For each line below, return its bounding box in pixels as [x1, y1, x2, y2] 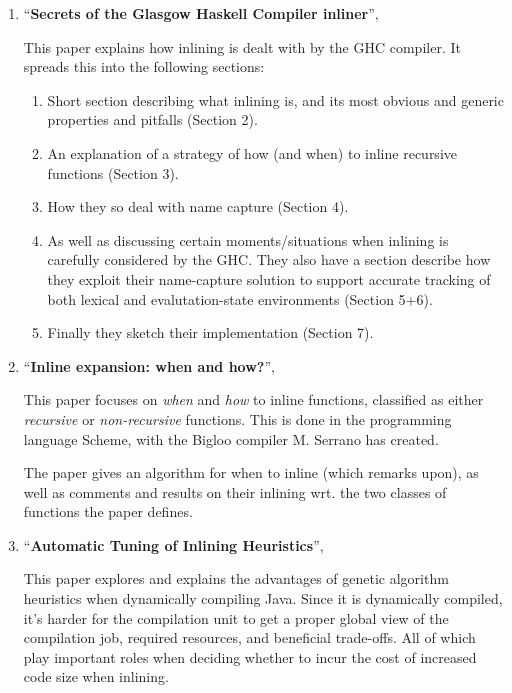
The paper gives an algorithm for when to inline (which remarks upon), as [23, 462, 479, 483]
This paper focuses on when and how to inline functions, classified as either [23, 389, 484, 410]
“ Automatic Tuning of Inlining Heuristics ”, [23, 534, 324, 555]
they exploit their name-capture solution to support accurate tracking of [47, 268, 491, 289]
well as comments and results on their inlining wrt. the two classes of [23, 481, 447, 502]
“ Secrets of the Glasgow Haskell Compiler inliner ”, [23, 3, 379, 23]
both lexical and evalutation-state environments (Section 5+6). [47, 288, 433, 309]
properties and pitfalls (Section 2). [47, 109, 258, 130]
